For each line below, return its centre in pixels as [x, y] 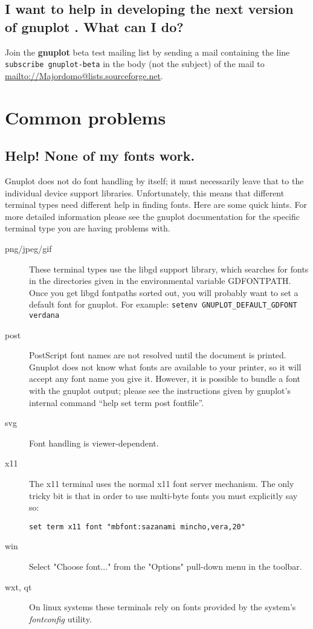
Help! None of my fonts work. [100, 156]
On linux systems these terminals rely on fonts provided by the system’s [163, 607]
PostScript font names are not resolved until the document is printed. [158, 355]
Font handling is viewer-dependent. [94, 443]
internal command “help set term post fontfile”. [117, 402]
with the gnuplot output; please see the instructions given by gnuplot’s [160, 391]
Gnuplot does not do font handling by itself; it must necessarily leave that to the [154, 181]
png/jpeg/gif [28, 248]
